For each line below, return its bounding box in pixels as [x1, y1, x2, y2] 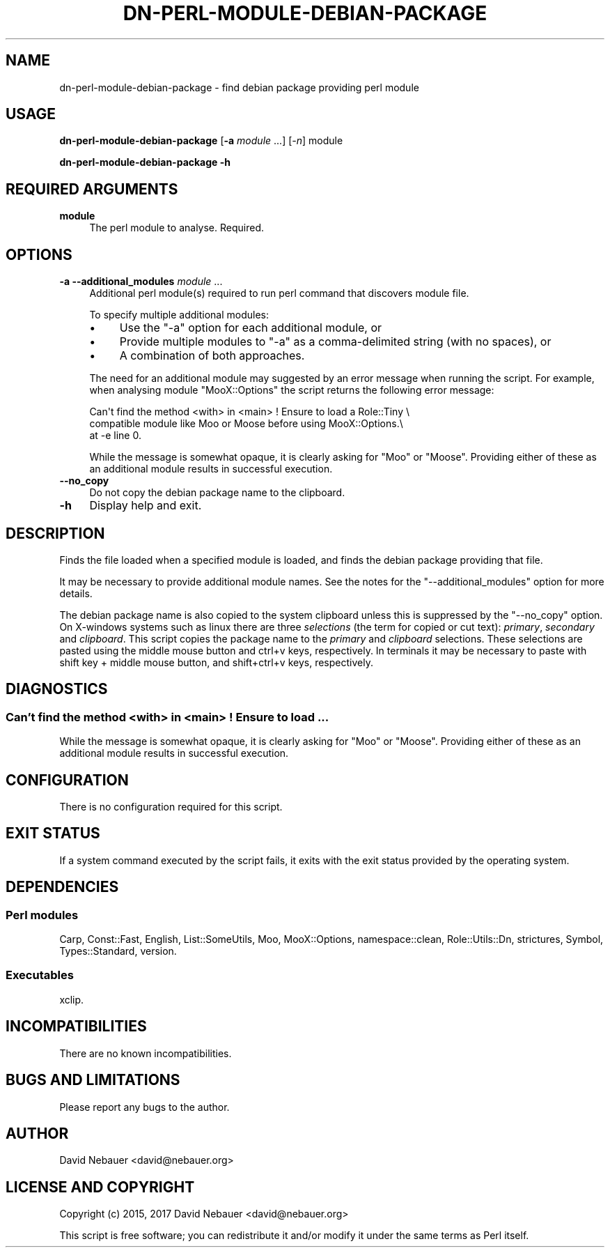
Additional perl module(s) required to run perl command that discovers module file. [89, 287, 469, 300]
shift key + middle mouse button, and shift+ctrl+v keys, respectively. [59, 656, 373, 668]
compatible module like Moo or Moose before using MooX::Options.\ [89, 417, 403, 430]
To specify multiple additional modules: [89, 309, 269, 321]
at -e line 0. [89, 429, 141, 442]
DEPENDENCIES [6, 878, 119, 896]
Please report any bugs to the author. [59, 1100, 230, 1113]
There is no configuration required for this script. [59, 801, 283, 813]
